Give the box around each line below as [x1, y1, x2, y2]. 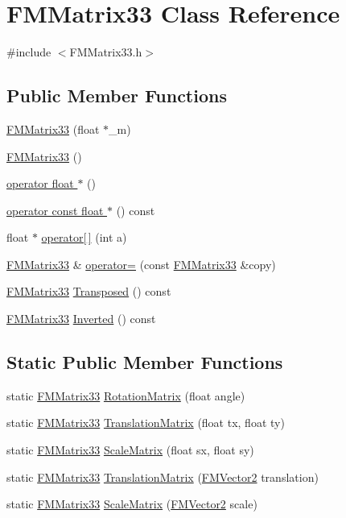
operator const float [6, 201, 104, 218]
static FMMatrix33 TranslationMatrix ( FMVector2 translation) [6, 468, 319, 485]
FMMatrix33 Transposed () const [6, 283, 171, 300]
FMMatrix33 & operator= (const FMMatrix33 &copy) [6, 255, 276, 272]
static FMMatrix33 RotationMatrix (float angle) [6, 387, 245, 404]
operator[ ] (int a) [41, 229, 127, 246]
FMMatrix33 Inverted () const [6, 310, 156, 327]
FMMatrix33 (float [6, 120, 100, 137]
